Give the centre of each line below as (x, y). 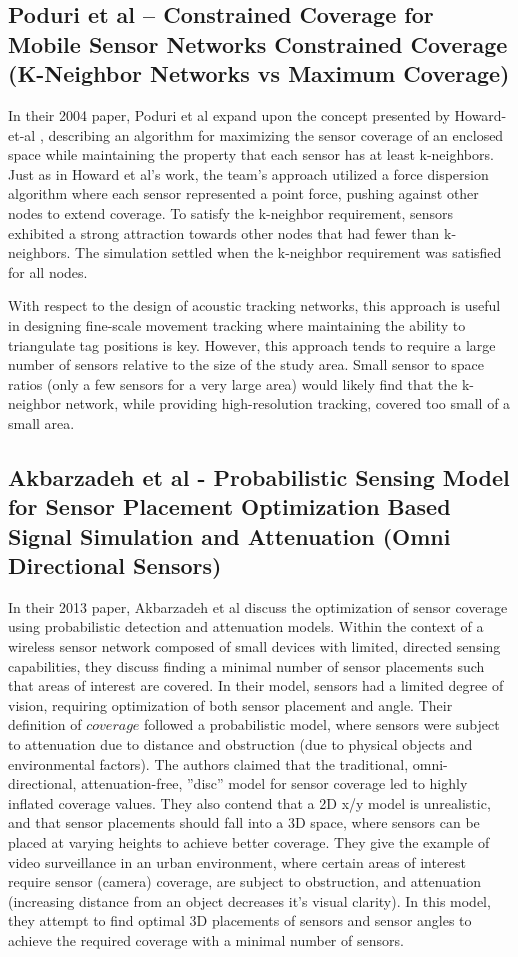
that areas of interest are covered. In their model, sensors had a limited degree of (256, 685)
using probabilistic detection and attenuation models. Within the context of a (246, 626)
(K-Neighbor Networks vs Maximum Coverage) (259, 73)
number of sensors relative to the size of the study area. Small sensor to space (246, 364)
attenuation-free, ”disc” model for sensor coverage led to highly (274, 783)
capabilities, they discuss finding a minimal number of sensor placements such (246, 665)
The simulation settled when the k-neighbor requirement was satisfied (288, 252)
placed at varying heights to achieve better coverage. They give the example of (249, 841)
